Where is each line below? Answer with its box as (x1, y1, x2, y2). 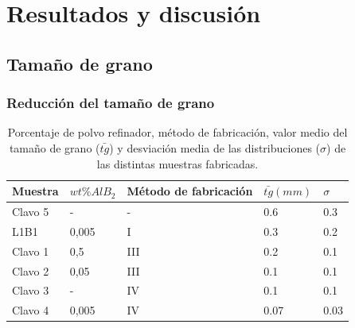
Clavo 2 (12, 262, 49, 279)
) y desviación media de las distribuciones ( (109, 139, 321, 156)
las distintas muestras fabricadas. (96, 155, 259, 172)
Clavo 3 (12, 282, 49, 299)
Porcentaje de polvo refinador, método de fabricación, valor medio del (7, 124, 348, 141)
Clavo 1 (12, 242, 49, 259)
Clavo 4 (12, 302, 49, 318)
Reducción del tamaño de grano (6, 93, 215, 113)
